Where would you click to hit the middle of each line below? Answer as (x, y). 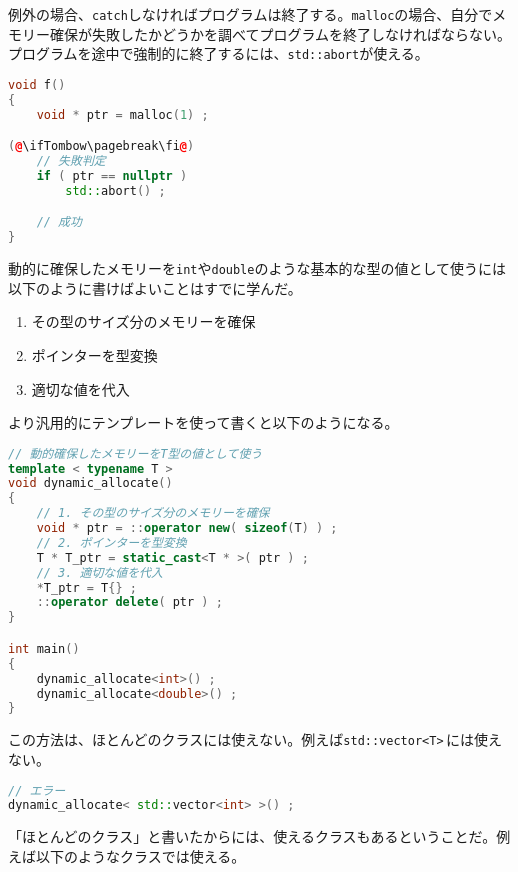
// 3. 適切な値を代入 (99, 572)
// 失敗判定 (71, 161)
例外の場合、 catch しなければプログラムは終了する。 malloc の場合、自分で (250, 14)
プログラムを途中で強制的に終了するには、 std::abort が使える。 (218, 53)
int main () (44, 648)
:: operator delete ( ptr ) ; (129, 602)
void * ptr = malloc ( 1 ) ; (122, 114)
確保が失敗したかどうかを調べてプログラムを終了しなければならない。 (280, 33)
